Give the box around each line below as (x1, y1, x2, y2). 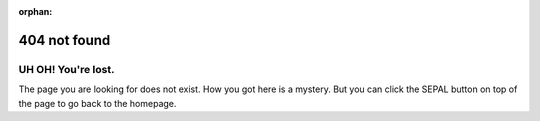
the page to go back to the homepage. (18, 97, 177, 109)
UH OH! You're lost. (18, 62, 115, 76)
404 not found (18, 31, 111, 49)
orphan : (18, 6, 53, 17)
